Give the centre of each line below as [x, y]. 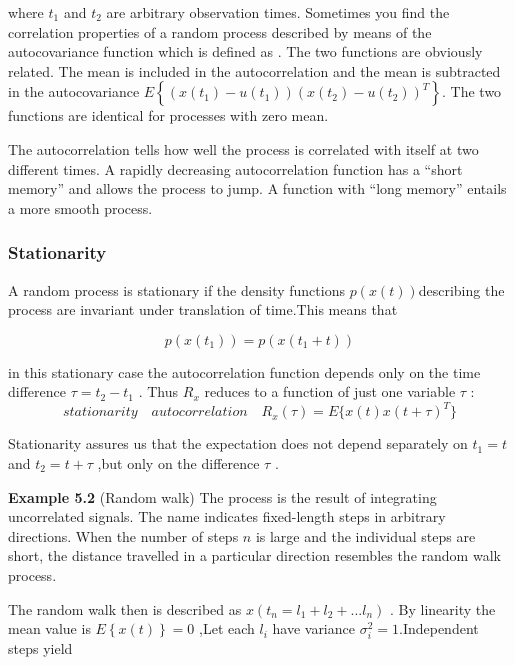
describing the [461, 289]
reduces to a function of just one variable [330, 391]
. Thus [158, 391]
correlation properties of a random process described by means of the [220, 31]
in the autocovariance [74, 91]
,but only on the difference [178, 463]
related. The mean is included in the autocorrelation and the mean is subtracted [254, 70]
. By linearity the [443, 608]
